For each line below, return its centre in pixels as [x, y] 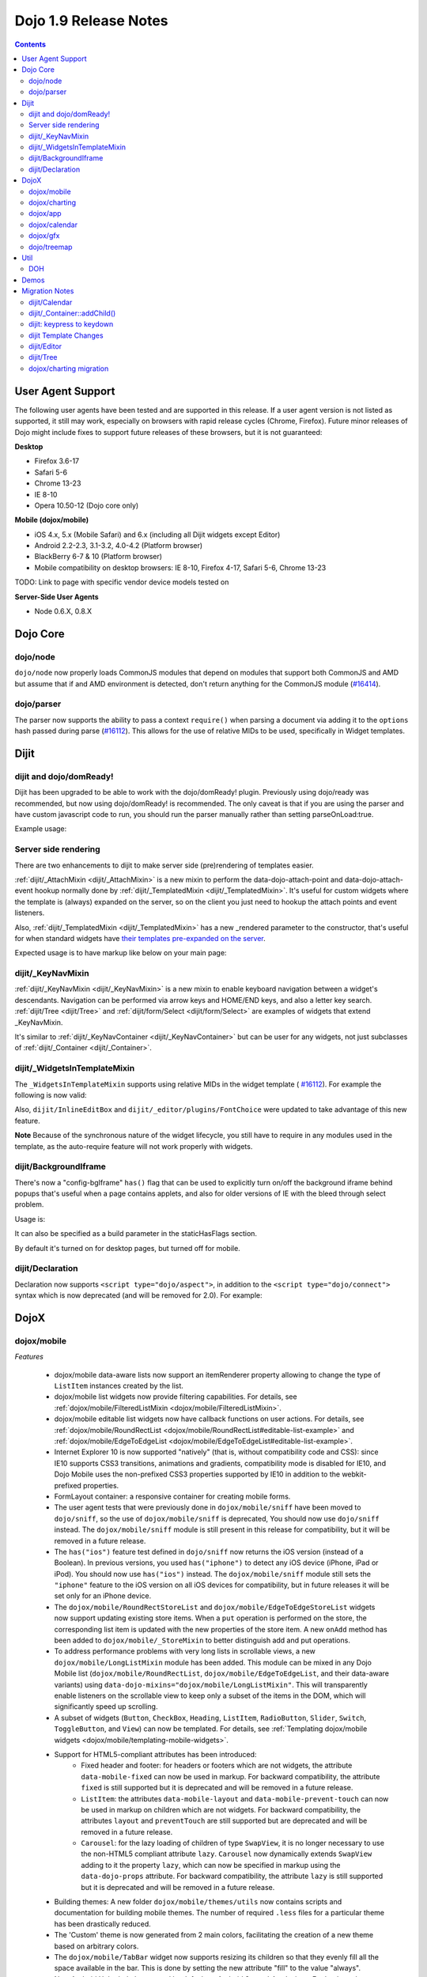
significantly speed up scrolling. [106, 1707]
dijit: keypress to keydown [71, 324]
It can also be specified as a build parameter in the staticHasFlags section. [136, 1234]
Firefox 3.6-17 [57, 461]
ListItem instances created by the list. [119, 1386]
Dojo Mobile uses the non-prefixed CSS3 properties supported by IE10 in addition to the [197, 1474]
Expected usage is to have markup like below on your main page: [121, 953]
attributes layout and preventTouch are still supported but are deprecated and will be [224, 1821]
